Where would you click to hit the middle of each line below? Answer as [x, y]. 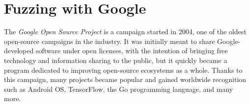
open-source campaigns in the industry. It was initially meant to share [110, 41]
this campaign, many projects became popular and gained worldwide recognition [125, 79]
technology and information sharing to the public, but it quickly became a [116, 60]
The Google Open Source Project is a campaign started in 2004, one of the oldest [125, 31]
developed [19, 51]
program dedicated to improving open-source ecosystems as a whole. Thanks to [123, 70]
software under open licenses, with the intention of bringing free [132, 51]
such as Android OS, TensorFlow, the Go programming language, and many [119, 89]
